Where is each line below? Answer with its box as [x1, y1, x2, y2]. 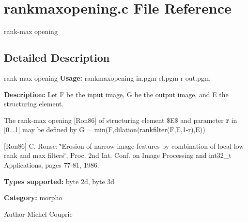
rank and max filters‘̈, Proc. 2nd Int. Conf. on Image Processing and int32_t [4, 150, 232, 160]
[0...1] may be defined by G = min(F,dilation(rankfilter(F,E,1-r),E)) [4, 124, 205, 135]
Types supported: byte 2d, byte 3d [4, 176, 115, 186]
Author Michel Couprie [4, 208, 73, 219]
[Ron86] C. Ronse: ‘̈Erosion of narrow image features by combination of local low [4, 140, 244, 151]
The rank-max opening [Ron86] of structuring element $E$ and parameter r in [4, 115, 237, 125]
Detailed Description [4, 50, 110, 65]
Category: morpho [4, 192, 62, 203]
